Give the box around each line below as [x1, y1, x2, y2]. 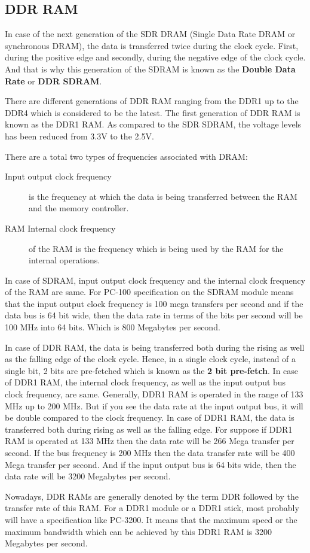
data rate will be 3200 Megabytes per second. [5, 470, 171, 482]
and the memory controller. [29, 202, 129, 214]
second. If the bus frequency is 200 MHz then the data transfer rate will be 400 [5, 446, 295, 459]
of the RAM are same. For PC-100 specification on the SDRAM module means [5, 285, 294, 298]
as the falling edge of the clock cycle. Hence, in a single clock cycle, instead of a [5, 353, 296, 365]
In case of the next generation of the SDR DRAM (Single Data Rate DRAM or [5, 28, 296, 40]
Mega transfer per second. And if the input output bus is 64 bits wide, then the [5, 458, 296, 470]
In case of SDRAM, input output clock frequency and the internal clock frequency [5, 274, 306, 286]
